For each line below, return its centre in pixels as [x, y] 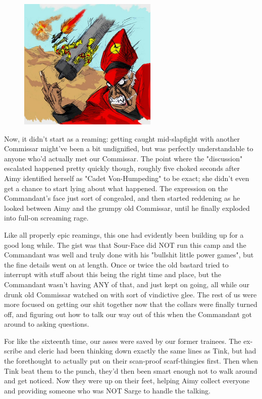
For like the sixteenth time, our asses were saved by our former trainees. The [123, 341]
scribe [13, 351]
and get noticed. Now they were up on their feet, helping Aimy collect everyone [127, 381]
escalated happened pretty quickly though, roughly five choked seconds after [122, 168]
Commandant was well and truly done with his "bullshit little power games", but [129, 255]
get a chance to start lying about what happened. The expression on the [116, 188]
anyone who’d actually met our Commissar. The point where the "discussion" [123, 158]
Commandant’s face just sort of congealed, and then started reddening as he [122, 198]
